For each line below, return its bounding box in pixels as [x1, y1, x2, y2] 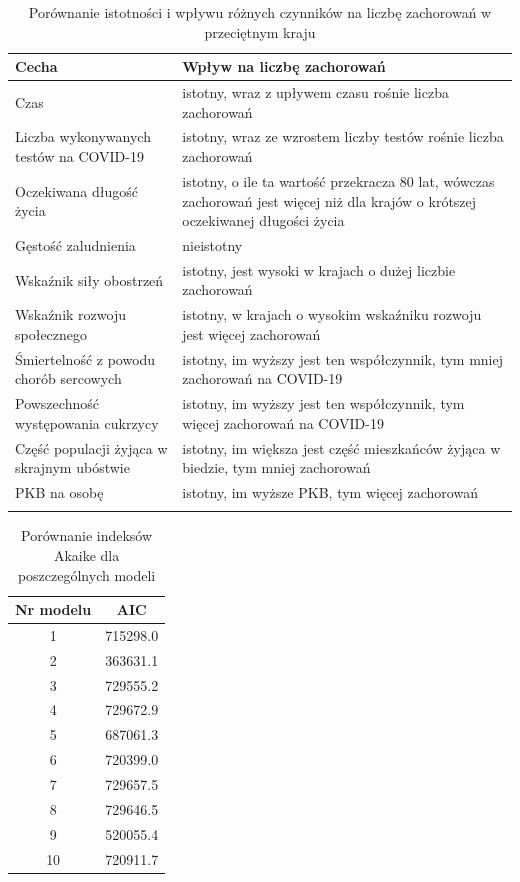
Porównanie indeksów [21, 525, 153, 546]
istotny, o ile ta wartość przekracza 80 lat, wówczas [182, 170, 495, 191]
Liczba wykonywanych [15, 126, 151, 147]
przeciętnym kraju [204, 21, 316, 42]
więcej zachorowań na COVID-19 [182, 412, 384, 433]
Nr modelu [15, 599, 92, 620]
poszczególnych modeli [17, 564, 156, 585]
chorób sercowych [15, 368, 122, 389]
